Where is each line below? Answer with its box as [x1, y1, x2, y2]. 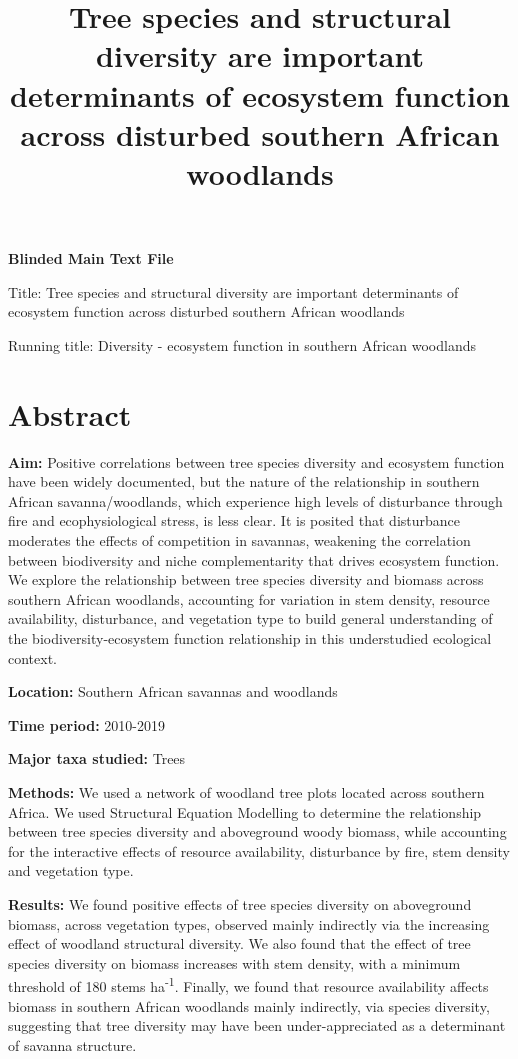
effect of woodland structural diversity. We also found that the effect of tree [8, 933, 471, 954]
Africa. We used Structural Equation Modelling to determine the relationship [8, 801, 482, 822]
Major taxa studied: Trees [8, 748, 186, 769]
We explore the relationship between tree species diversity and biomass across [8, 569, 484, 590]
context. [8, 647, 57, 668]
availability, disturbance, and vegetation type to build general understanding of [8, 608, 493, 629]
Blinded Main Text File [8, 248, 174, 269]
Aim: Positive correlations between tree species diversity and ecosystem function [8, 451, 505, 472]
